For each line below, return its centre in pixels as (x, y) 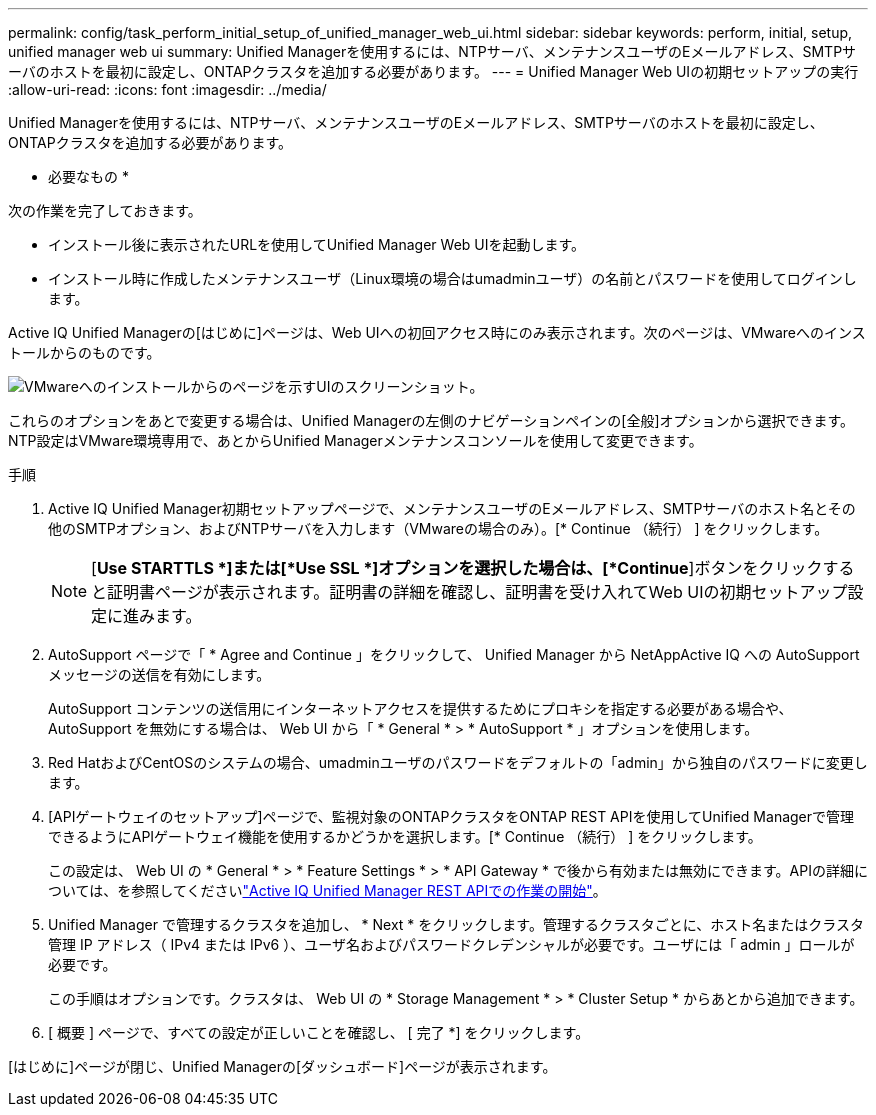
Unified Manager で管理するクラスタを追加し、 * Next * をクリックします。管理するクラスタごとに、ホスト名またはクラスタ (456, 924)
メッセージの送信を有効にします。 (159, 674)
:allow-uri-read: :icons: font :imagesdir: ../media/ (167, 89)
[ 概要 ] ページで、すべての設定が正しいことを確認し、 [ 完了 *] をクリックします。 (319, 1032)
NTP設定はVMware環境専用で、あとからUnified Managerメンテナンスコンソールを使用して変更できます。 (355, 440)
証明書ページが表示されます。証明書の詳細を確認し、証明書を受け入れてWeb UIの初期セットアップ (477, 592)
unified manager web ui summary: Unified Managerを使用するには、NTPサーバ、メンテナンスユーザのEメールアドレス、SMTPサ (432, 51)
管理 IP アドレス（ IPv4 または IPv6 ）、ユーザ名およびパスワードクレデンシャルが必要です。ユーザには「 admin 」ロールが (451, 944)
